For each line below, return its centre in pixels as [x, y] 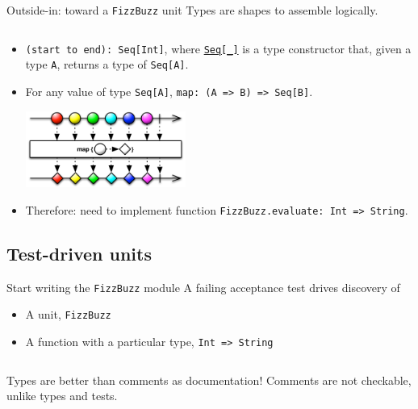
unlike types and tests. [62, 396]
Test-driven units [79, 253]
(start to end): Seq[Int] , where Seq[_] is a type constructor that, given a [218, 48]
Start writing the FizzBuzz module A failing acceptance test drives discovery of [203, 287]
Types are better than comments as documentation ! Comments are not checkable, [209, 380]
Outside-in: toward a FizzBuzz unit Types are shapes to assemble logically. [192, 10]
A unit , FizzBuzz [68, 314]
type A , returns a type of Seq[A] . [107, 64]
